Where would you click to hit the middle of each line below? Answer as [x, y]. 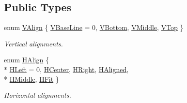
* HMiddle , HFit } [31, 79]
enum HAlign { [26, 60]
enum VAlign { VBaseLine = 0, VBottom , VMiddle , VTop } [94, 27]
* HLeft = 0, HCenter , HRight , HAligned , [66, 69]
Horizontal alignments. [38, 95]
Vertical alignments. [33, 43]
